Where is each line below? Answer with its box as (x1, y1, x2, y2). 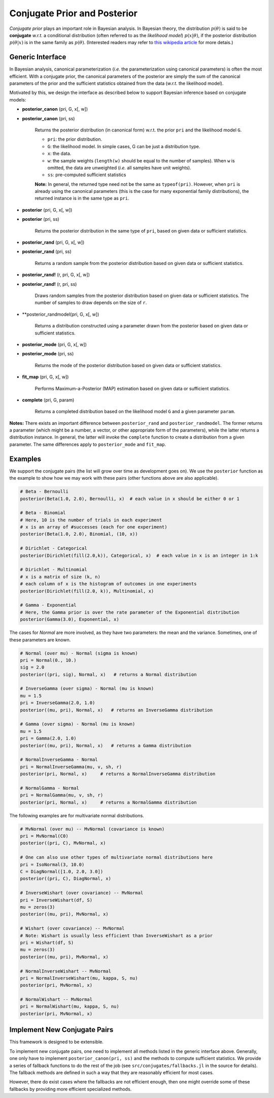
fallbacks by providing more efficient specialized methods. (9, 1086, 132, 1092)
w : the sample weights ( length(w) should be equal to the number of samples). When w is (47, 157, 235, 163)
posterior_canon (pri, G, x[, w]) (22, 106, 88, 112)
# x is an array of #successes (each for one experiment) (20, 524, 167, 530)
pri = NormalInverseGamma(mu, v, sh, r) (20, 764, 122, 770)
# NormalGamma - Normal (20, 785, 80, 791)
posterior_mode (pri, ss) (22, 351, 74, 357)
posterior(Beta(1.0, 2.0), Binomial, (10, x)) (20, 531, 138, 537)
